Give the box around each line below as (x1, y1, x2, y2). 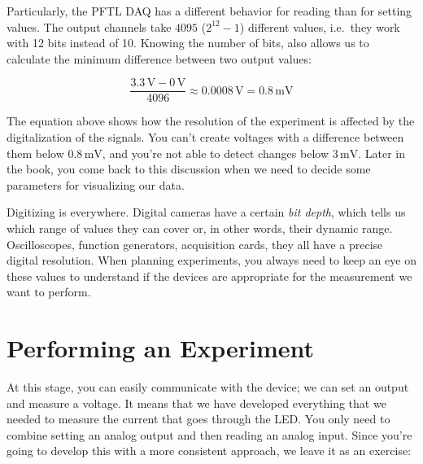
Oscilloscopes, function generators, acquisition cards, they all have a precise (7, 235, 383, 252)
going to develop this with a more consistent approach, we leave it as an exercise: (7, 442, 412, 459)
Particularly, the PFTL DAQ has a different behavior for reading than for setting (7, 2, 412, 19)
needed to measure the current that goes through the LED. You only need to (7, 410, 390, 427)
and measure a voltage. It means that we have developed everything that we (7, 394, 386, 411)
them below (7, 144, 64, 161)
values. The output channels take (7, 18, 172, 35)
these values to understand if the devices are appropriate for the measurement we (7, 267, 412, 284)
